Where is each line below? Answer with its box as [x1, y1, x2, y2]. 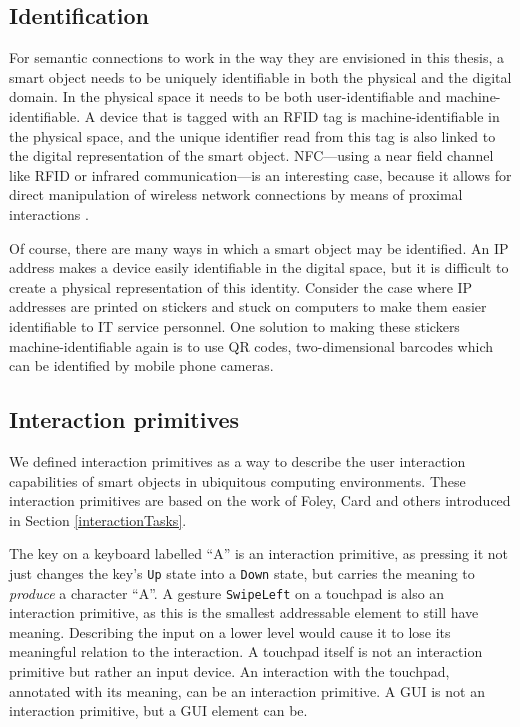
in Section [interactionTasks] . [9, 509, 187, 530]
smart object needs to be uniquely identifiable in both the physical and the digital [9, 66, 512, 87]
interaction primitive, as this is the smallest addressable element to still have [9, 602, 479, 623]
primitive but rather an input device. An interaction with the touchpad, [9, 660, 450, 681]
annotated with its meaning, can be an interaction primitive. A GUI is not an [9, 680, 485, 701]
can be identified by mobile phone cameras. [9, 355, 274, 376]
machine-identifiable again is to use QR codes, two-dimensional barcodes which [9, 335, 493, 356]
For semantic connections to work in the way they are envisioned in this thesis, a [9, 47, 505, 68]
